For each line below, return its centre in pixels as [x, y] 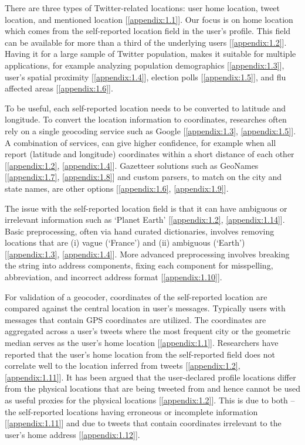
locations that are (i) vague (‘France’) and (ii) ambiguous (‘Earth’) [125, 242]
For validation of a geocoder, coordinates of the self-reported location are [136, 296]
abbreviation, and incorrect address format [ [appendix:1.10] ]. [113, 277]
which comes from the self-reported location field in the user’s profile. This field [148, 31]
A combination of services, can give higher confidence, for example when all [140, 142]
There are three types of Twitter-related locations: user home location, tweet [143, 8]
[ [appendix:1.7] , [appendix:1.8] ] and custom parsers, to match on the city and [143, 177]
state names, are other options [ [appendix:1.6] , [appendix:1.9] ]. [117, 188]
